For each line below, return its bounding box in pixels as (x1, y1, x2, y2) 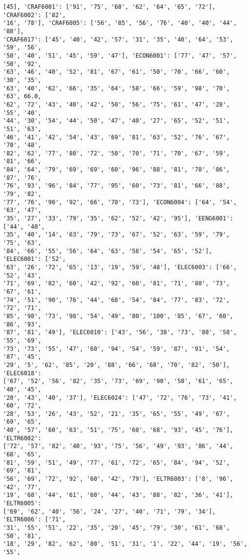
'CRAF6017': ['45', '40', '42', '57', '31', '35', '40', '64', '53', (3, 36, 233, 43)
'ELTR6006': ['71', (3, 516, 66, 523)
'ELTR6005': (3, 500, 41, 507)
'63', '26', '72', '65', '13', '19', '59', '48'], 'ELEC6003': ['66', (3, 264, 237, 271)
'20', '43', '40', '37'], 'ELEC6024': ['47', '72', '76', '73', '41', (3, 394, 237, 401)
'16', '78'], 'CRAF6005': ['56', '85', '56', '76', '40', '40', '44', (3, 20, 237, 27)
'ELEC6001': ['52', (3, 256, 66, 263)
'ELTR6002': (3, 434, 41, 442)
